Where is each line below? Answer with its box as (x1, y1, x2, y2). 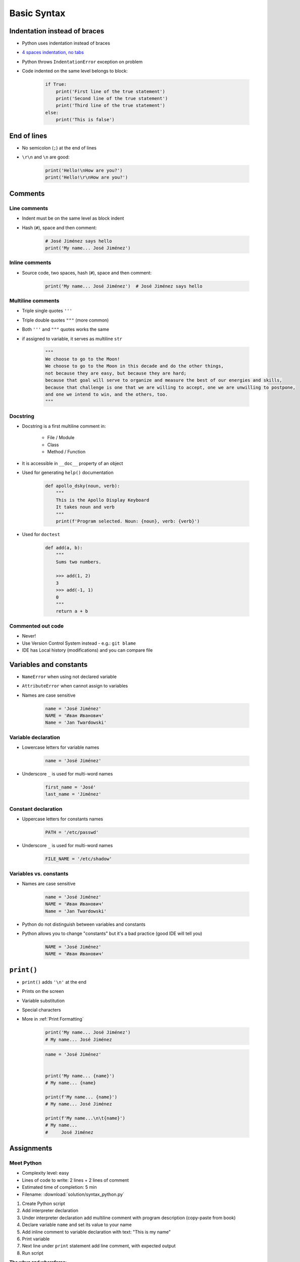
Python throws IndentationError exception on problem (22, 59, 143, 65)
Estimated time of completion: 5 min (22, 1184, 97, 1190)
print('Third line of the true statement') (56, 102, 165, 109)
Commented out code (9, 622, 64, 629)
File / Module (47, 435, 75, 441)
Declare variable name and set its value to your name (22, 1222, 132, 1228)
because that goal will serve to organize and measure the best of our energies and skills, (45, 378, 282, 383)
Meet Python (9, 1160, 42, 1167)
